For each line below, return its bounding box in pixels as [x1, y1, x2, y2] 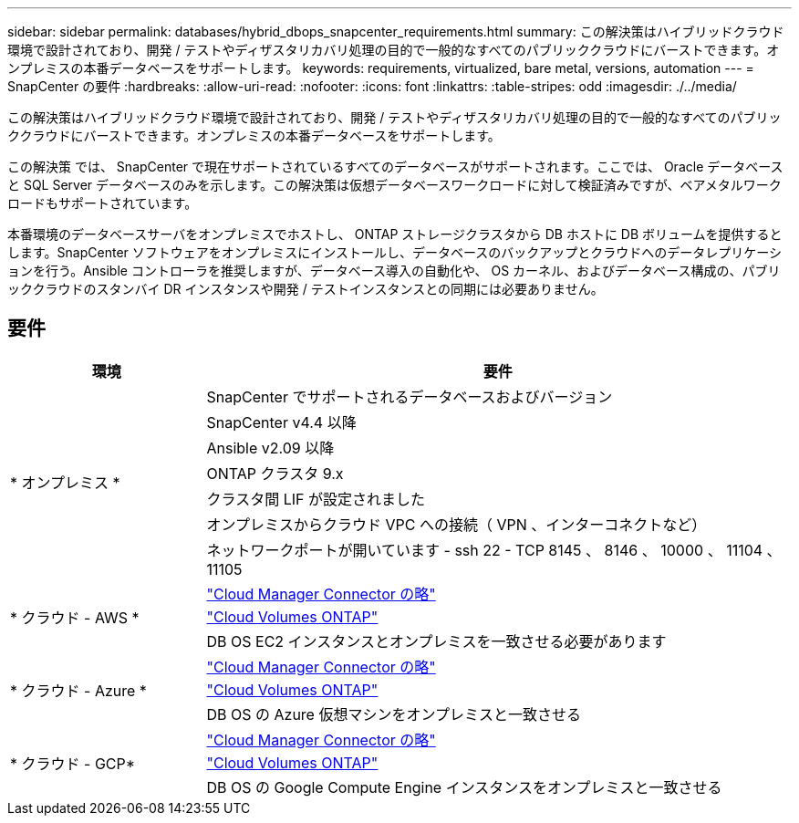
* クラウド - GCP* [10, 754, 136, 773]
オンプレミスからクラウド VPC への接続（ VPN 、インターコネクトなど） [206, 515, 707, 534]
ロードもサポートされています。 [7, 195, 198, 211]
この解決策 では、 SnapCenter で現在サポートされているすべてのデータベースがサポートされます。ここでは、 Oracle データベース [7, 159, 783, 174]
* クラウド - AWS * [10, 608, 140, 627]
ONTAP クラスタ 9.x [206, 464, 344, 483]
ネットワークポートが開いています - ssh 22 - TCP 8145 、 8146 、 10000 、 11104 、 [206, 540, 782, 559]
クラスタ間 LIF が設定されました [206, 489, 425, 508]
